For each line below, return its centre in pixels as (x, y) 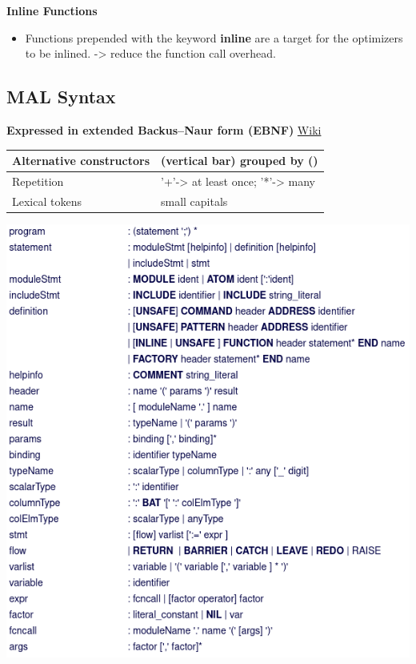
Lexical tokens (47, 201)
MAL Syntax (61, 97)
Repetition (38, 181)
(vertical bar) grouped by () (240, 161)
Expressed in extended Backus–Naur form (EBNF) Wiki (164, 129)
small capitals (194, 201)
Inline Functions (52, 10)
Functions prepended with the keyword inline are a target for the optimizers (214, 37)
